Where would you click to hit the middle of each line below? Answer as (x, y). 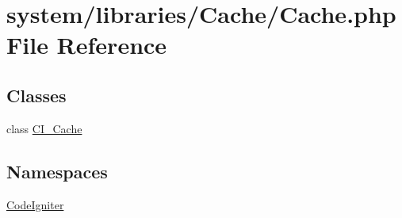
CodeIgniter (35, 204)
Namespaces (57, 171)
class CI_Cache (44, 128)
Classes (36, 95)
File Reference (87, 45)
